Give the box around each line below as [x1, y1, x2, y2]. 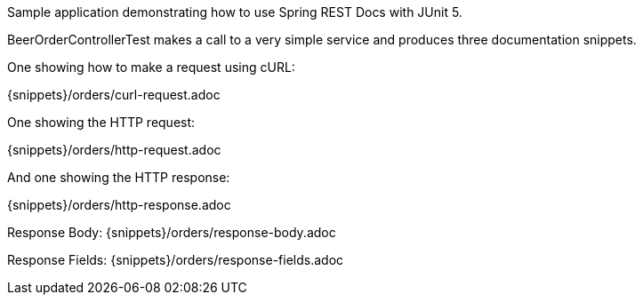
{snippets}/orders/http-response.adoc [7, 197, 231, 212]
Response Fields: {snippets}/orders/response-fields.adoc [7, 252, 344, 267]
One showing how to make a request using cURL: [7, 60, 295, 75]
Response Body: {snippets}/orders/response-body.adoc [7, 225, 336, 240]
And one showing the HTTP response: [7, 170, 230, 185]
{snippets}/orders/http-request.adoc [7, 142, 221, 157]
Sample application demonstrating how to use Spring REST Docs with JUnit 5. [7, 4, 462, 20]
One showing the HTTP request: [7, 115, 196, 130]
